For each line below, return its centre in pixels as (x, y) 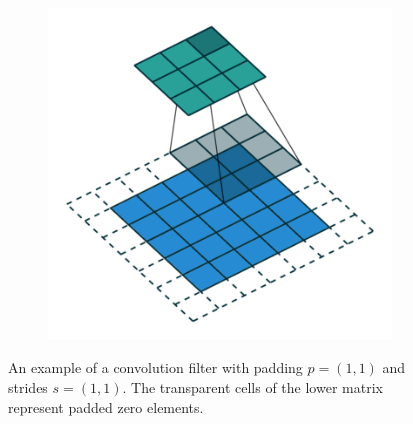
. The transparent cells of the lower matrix (252, 386)
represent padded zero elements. (106, 406)
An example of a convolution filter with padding (155, 367)
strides (28, 386)
